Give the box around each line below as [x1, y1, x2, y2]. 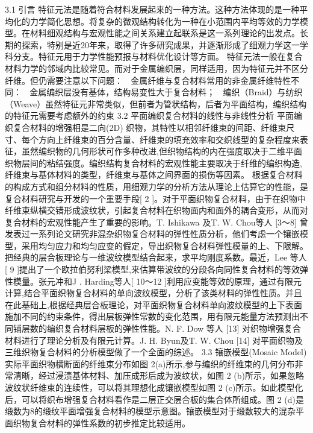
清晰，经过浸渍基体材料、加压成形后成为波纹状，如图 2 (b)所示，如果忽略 [13, 369, 304, 382]
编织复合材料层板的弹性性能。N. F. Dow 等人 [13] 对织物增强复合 [46, 322, 301, 335]
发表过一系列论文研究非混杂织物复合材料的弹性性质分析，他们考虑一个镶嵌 [5, 227, 300, 240]
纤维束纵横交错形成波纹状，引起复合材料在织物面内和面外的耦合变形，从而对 [5, 204, 308, 216]
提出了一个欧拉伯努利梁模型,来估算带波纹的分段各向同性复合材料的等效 [19, 263, 300, 276]
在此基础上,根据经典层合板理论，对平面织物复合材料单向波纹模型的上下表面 [5, 298, 302, 311]
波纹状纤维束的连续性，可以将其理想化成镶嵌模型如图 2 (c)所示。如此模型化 [5, 381, 303, 393]
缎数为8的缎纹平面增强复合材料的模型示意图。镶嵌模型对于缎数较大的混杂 [5, 405, 296, 417]
